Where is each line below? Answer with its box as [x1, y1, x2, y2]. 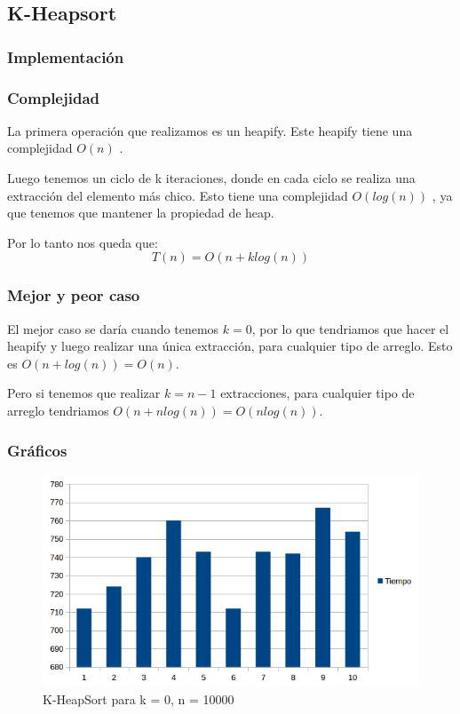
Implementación [7, 45, 124, 67]
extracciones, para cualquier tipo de [220, 384, 415, 402]
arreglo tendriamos [7, 401, 109, 419]
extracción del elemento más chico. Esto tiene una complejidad [7, 186, 348, 204]
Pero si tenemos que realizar [7, 384, 161, 402]
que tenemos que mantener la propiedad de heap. [7, 203, 274, 222]
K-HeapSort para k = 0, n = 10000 [43, 689, 234, 708]
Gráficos [7, 439, 67, 461]
